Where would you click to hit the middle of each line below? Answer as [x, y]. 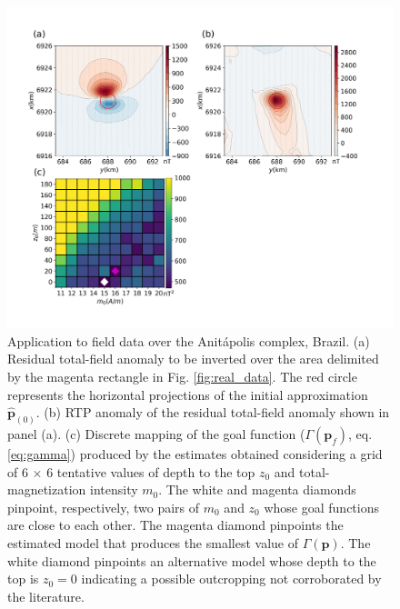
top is [23, 579]
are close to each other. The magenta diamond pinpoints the [175, 525]
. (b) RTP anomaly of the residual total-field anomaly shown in [213, 412]
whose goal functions [322, 507]
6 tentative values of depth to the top [151, 471]
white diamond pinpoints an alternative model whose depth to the [192, 560]
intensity [114, 489]
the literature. [46, 596]
